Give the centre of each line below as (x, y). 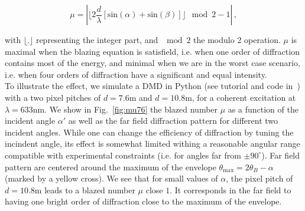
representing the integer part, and (97, 39)
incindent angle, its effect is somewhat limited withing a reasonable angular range (152, 144)
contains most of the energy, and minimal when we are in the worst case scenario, (152, 63)
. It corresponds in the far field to (231, 189)
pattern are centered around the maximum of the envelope (111, 167)
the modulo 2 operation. (237, 39)
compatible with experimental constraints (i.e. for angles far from (123, 155)
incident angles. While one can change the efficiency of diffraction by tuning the (149, 132)
